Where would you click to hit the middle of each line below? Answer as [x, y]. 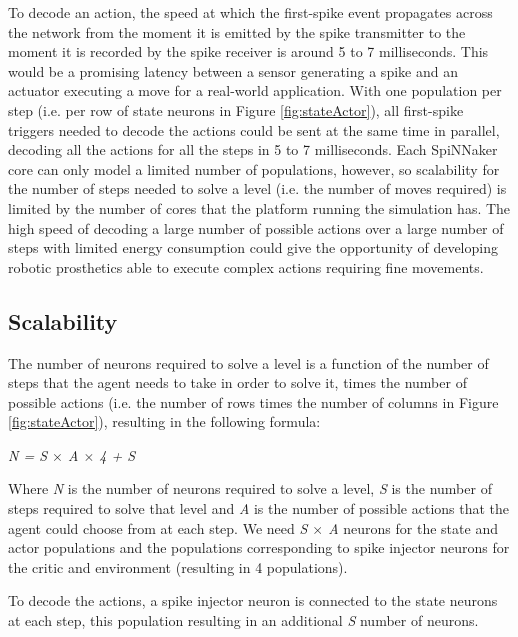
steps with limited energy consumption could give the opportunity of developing [253, 247]
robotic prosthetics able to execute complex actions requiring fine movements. [246, 266]
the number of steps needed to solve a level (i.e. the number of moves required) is [257, 188]
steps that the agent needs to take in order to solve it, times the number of [237, 382]
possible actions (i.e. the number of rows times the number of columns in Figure [253, 401]
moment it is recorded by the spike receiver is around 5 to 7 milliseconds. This [248, 51]
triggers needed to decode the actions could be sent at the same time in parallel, [254, 129]
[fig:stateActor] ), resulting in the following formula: [164, 421]
